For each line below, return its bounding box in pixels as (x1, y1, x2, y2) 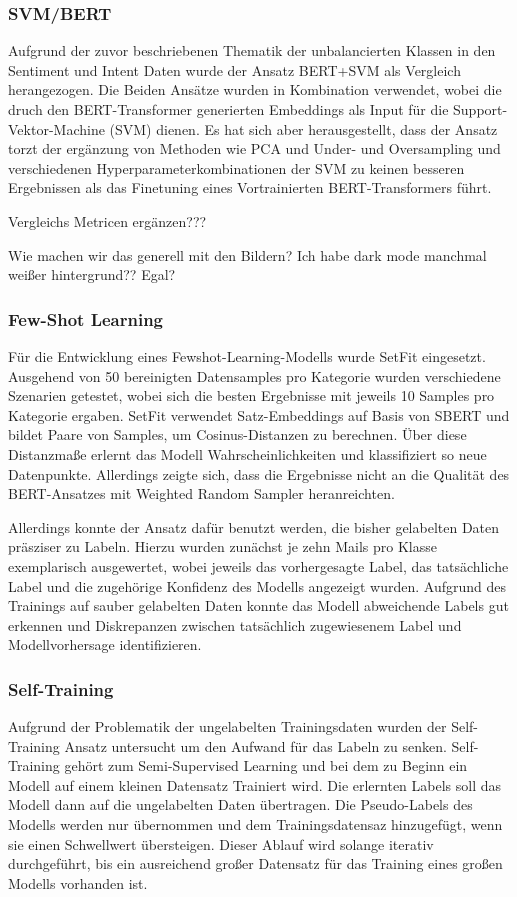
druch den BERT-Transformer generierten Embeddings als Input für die (8, 99, 449, 119)
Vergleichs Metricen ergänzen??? (8, 210, 207, 231)
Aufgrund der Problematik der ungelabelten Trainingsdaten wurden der (8, 716, 447, 737)
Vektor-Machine (8, 118, 105, 139)
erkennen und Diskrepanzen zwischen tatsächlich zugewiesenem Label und (8, 614, 462, 635)
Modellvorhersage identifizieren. (8, 634, 202, 655)
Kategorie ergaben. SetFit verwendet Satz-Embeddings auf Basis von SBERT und (8, 404, 510, 425)
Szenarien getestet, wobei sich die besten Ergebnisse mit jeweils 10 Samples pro (8, 385, 495, 406)
